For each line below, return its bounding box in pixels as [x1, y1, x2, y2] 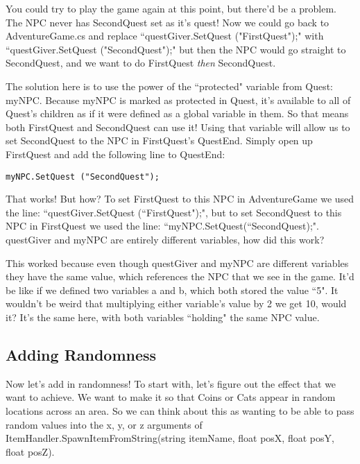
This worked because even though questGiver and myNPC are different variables [6, 255, 349, 270]
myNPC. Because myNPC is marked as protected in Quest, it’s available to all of [6, 92, 351, 107]
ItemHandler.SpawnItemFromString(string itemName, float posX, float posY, [6, 431, 334, 445]
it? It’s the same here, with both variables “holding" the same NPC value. [6, 309, 320, 324]
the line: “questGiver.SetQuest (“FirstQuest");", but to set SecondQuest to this [6, 205, 342, 219]
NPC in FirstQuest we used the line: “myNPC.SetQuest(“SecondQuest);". [6, 218, 319, 233]
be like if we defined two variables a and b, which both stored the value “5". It [6, 282, 338, 297]
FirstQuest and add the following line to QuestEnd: [6, 146, 225, 161]
